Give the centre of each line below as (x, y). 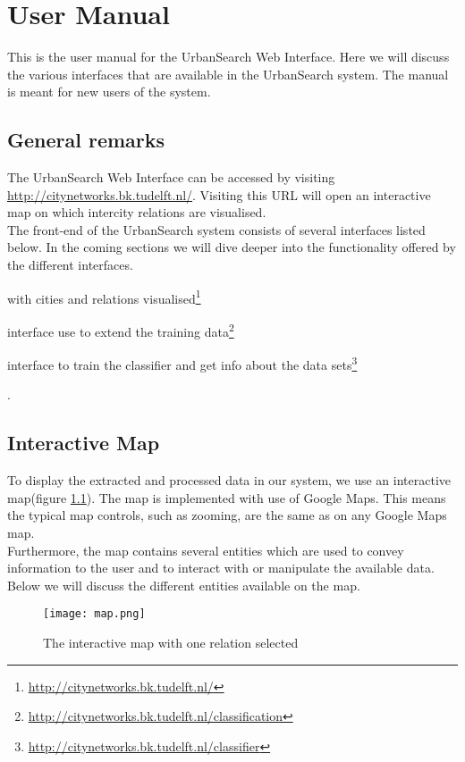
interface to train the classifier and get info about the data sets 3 (182, 363)
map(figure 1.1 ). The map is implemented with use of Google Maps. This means (227, 497)
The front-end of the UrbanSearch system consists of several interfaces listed (216, 229)
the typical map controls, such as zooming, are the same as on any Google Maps (227, 515)
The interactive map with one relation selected (171, 643)
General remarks (86, 140)
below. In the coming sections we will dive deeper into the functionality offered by (232, 247)
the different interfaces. (70, 265)
